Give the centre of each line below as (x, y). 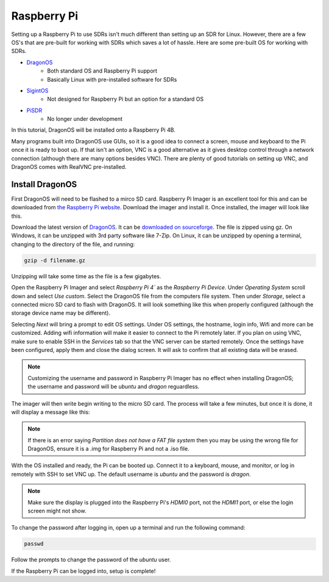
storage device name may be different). (61, 313)
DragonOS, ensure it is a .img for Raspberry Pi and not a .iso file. (108, 449)
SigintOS (37, 90)
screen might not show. (57, 511)
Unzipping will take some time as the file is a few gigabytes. (86, 276)
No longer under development (85, 119)
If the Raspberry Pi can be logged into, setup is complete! (83, 571)
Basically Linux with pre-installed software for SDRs (112, 79)
